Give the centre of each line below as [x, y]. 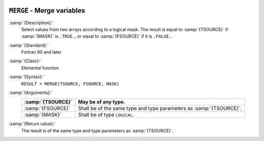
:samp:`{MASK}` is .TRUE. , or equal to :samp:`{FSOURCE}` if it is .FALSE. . [97, 36]
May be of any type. [102, 102]
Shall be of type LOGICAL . [106, 115]
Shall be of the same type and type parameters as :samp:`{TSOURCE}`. [160, 108]
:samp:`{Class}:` [25, 61]
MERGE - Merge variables [47, 10]
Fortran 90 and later [41, 52]
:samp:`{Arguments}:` [31, 93]
